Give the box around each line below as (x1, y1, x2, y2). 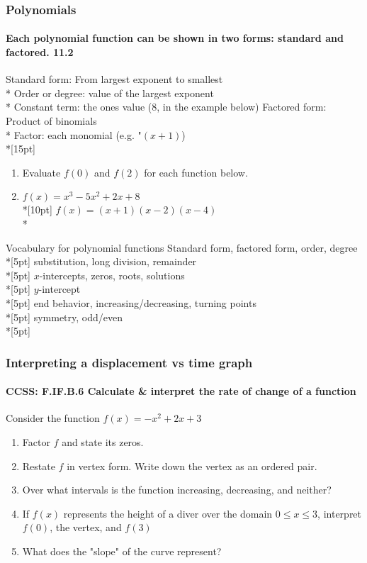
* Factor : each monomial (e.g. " (6, 127, 142, 142)
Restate (22, 458, 55, 473)
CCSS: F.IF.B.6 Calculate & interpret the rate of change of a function (6, 384, 356, 398)
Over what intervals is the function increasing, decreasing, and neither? (22, 482, 332, 497)
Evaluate (22, 165, 61, 179)
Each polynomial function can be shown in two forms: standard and (6, 30, 344, 45)
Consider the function (6, 411, 100, 425)
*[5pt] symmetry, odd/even (6, 309, 123, 324)
